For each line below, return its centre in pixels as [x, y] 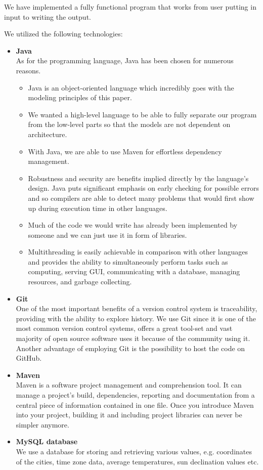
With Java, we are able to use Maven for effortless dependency [125, 151]
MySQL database [47, 441]
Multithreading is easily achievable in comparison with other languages [138, 252]
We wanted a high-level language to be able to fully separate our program [142, 114]
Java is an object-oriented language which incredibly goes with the [131, 87]
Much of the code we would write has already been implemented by [133, 225]
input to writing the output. [48, 16]
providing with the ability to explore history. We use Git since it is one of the [136, 318]
